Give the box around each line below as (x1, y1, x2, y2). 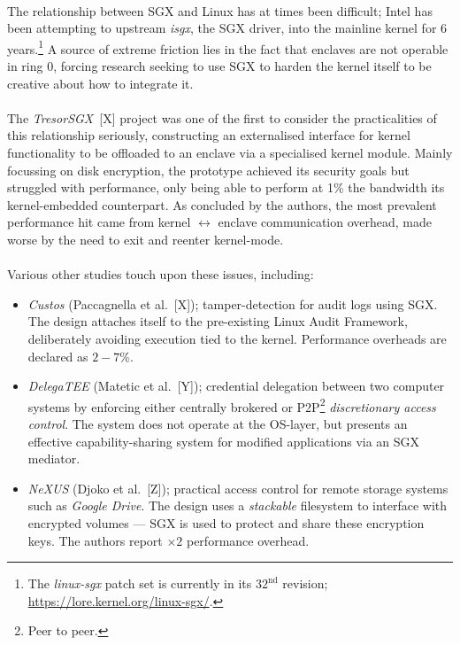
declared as (27, 346, 88, 365)
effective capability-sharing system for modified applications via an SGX (27, 431, 420, 450)
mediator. (27, 449, 80, 468)
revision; (282, 574, 328, 593)
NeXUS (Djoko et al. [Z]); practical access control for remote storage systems (27, 478, 448, 497)
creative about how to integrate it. (7, 74, 194, 92)
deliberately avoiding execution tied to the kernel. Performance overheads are (27, 329, 447, 347)
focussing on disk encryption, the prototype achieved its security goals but (7, 160, 410, 179)
